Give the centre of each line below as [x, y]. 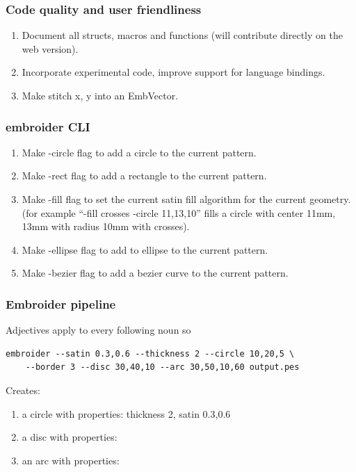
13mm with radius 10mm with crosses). [106, 226]
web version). [50, 48]
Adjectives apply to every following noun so [98, 330]
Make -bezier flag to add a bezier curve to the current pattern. [155, 273]
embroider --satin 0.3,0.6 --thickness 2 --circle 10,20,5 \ [150, 353]
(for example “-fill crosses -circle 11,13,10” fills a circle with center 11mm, [179, 212]
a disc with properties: [70, 437]
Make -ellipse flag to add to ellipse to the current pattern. [145, 249]
